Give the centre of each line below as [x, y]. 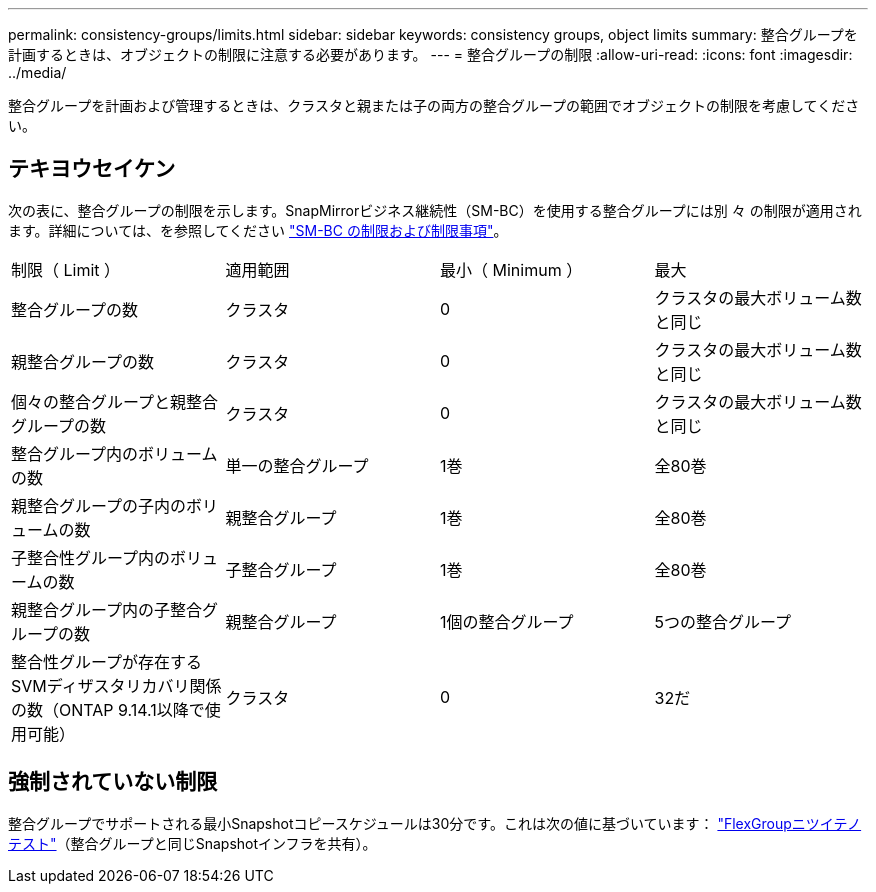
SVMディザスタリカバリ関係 [116, 685]
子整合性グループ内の [91, 557]
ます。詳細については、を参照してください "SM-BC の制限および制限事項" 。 [258, 230]
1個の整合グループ [507, 621]
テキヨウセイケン [92, 169]
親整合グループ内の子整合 [107, 609]
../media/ [37, 72]
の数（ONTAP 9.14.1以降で [108, 709]
